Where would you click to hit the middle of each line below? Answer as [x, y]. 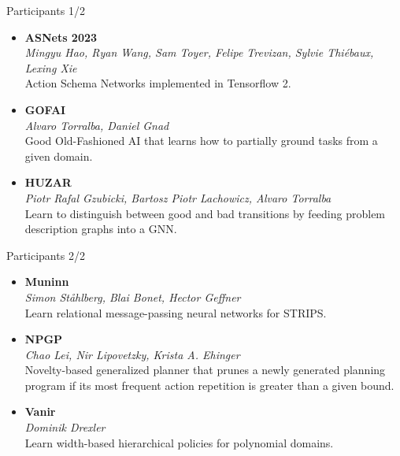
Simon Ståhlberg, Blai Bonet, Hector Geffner [133, 297]
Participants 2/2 [46, 255]
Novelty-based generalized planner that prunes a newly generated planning [205, 370]
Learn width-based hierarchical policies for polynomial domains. [179, 442]
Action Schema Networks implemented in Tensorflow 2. [158, 83]
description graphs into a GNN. [101, 229]
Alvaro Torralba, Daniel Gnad [97, 125]
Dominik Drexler [65, 427]
